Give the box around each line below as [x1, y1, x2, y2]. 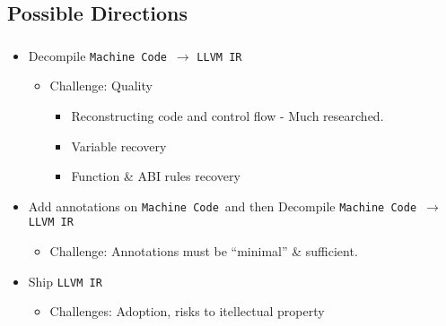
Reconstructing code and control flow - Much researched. [71, 106, 384, 124]
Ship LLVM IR [28, 271, 102, 290]
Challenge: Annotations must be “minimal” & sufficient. [49, 242, 358, 261]
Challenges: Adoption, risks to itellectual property [49, 302, 325, 321]
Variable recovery [71, 136, 167, 155]
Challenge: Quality [49, 76, 153, 95]
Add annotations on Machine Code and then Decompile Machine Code [28, 196, 417, 215]
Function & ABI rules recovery [71, 167, 240, 185]
